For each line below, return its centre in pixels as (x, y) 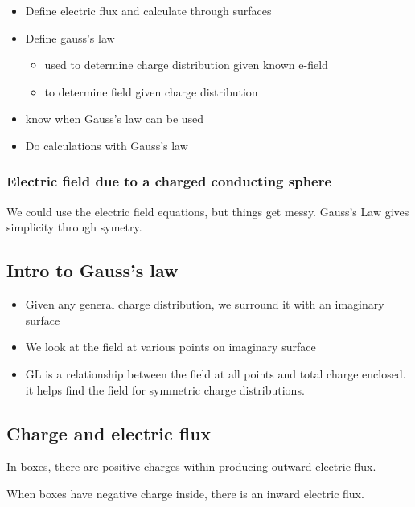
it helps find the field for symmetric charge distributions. (165, 389)
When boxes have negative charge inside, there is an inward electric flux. (185, 493)
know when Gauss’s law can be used (115, 119)
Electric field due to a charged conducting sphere (169, 181)
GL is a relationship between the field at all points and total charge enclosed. (216, 373)
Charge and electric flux (109, 433)
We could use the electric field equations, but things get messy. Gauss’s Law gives (208, 211)
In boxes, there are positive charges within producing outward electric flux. (191, 466)
